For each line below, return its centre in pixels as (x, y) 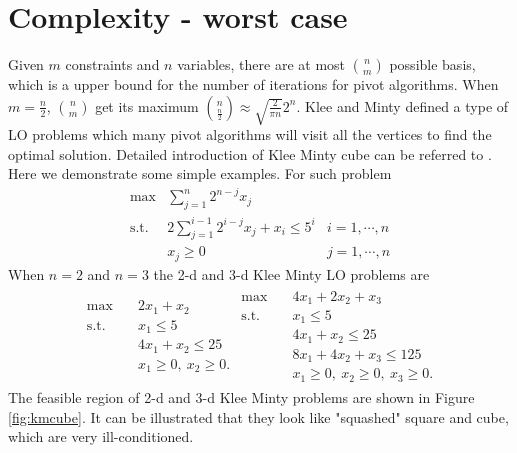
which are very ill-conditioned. (101, 436)
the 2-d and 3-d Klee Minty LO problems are (291, 273)
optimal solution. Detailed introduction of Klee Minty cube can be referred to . (250, 153)
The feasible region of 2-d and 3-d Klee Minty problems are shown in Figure (241, 396)
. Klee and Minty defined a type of (402, 105)
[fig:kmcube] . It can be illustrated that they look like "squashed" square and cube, (258, 416)
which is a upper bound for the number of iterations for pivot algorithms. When (253, 84)
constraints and (112, 64)
